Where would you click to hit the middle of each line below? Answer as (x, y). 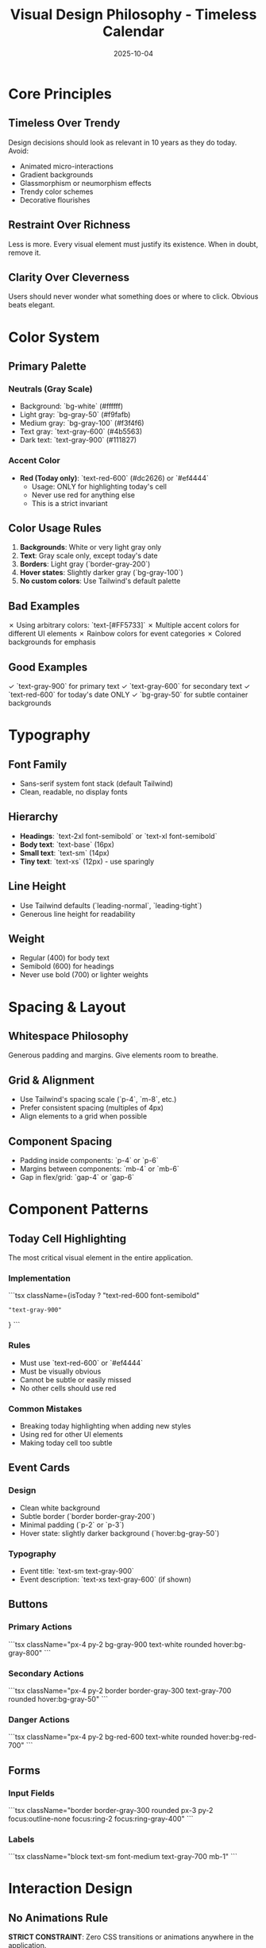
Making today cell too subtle (66, 1443)
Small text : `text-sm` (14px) (64, 852)
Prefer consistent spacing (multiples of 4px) (92, 1108)
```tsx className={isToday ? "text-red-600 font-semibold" (104, 1296)
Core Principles (60, 94)
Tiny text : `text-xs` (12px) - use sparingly (87, 861)
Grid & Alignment (52, 1080)
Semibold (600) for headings (67, 966)
